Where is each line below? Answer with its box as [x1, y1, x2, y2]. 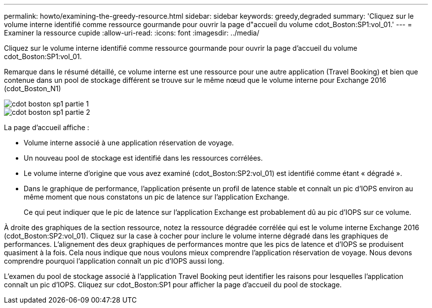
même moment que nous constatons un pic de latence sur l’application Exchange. [24, 193, 289, 201]
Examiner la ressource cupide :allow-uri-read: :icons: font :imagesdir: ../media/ [4, 29, 259, 37]
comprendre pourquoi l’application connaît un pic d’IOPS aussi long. [4, 257, 224, 265]
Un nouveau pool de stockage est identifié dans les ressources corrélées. [24, 154, 263, 162]
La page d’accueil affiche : [4, 123, 89, 132]
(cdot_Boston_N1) [4, 84, 61, 93]
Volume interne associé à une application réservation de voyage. [24, 138, 234, 147]
